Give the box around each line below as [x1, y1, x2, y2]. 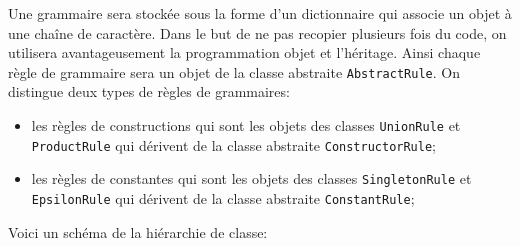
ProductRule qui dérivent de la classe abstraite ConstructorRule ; [31, 134, 437, 155]
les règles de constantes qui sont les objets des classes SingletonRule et [31, 168, 472, 189]
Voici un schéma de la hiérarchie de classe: [8, 221, 268, 242]
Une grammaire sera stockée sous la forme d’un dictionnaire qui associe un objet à [8, 3, 512, 23]
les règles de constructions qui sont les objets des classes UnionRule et [31, 115, 461, 136]
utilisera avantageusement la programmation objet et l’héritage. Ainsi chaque [8, 42, 481, 63]
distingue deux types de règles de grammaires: [8, 81, 290, 102]
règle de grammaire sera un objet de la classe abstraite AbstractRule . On [8, 61, 460, 82]
